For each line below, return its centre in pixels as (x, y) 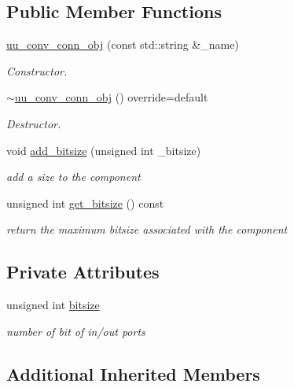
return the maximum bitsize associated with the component (147, 229)
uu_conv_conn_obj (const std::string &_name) (123, 44)
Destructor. (34, 123)
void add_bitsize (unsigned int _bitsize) (104, 150)
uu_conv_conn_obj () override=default (111, 97)
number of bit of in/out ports (76, 331)
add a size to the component (73, 177)
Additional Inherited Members (133, 373)
